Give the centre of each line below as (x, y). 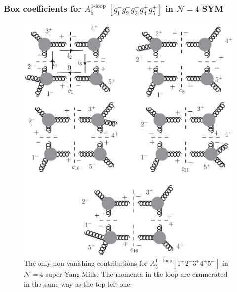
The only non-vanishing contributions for (86, 263)
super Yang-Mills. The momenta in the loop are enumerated (137, 274)
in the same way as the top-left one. (78, 283)
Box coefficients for (43, 8)
